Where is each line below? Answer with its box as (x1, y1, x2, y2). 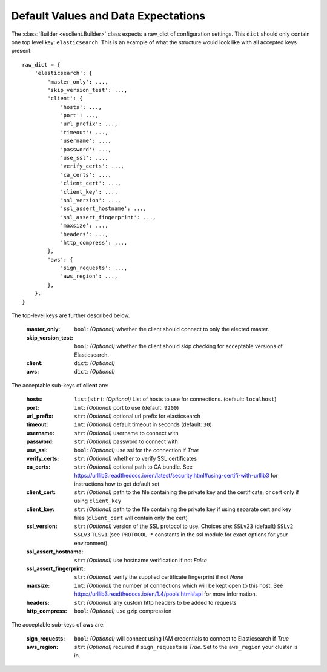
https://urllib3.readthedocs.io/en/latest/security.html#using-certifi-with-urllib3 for (74, 472, 278, 479)
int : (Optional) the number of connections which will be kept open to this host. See (74, 582, 283, 589)
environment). (74, 539, 109, 547)
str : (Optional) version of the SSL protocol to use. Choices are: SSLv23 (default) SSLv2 (74, 522, 294, 530)
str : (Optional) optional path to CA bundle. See (74, 463, 193, 470)
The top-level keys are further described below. (11, 312, 130, 319)
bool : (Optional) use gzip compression (74, 607, 172, 614)
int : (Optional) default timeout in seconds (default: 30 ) (74, 421, 212, 428)
